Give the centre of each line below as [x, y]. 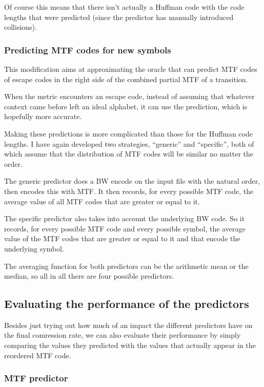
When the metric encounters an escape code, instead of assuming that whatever [129, 96]
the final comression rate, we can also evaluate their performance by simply [123, 335]
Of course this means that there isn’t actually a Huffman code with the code [124, 7]
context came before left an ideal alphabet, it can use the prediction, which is [126, 106]
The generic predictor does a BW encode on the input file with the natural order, [132, 181]
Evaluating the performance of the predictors [127, 304]
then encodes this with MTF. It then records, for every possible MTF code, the [129, 191]
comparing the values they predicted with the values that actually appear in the [130, 345]
